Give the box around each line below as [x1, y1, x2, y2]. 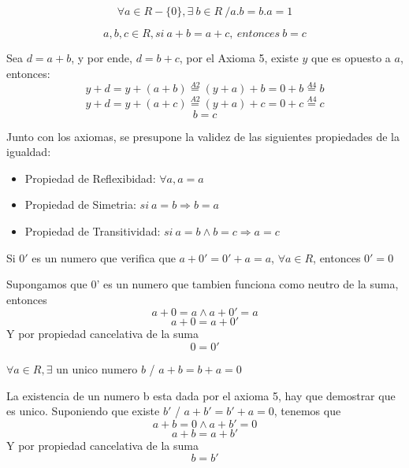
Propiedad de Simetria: [24, 196, 136, 213]
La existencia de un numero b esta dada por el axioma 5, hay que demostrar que [6, 387, 396, 403]
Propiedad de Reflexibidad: [24, 169, 156, 186]
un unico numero [56, 360, 138, 377]
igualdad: [6, 143, 51, 160]
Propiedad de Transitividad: [24, 223, 161, 239]
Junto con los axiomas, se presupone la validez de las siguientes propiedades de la [6, 128, 400, 144]
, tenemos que [273, 403, 341, 419]
